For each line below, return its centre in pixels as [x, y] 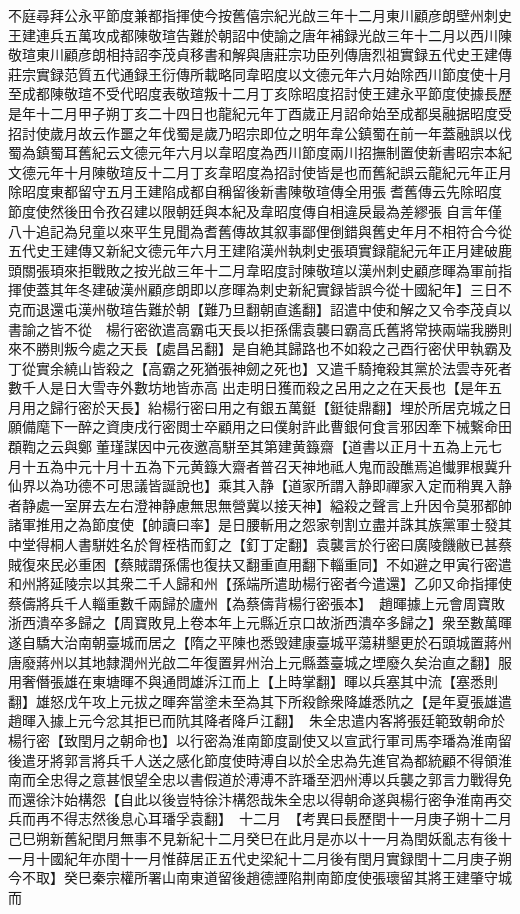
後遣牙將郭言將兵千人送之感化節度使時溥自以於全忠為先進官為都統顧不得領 [253, 759]
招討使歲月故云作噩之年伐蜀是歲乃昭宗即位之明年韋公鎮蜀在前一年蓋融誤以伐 [260, 132]
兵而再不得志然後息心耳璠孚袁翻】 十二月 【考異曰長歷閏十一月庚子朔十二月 [260, 818]
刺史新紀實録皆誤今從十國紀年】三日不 [385, 289]
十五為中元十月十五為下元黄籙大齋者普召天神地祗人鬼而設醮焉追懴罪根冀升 [266, 465]
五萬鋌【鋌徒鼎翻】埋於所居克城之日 [392, 406]
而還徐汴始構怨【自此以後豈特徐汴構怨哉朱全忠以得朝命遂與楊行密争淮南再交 [260, 798]
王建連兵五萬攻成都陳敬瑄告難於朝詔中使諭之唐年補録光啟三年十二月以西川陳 [260, 34]
